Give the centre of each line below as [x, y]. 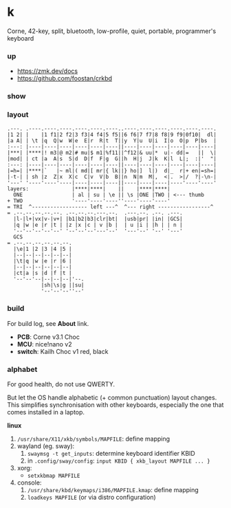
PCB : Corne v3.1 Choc [48, 337]
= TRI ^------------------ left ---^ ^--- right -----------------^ [110, 207]
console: [29, 483]
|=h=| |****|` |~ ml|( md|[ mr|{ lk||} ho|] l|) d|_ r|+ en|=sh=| [112, 171]
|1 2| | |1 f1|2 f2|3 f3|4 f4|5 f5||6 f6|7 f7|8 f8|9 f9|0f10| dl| [112, 135]
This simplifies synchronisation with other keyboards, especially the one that [115, 405]
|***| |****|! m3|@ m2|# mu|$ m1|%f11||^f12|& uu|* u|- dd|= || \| [112, 153]
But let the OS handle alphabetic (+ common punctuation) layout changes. [112, 398]
